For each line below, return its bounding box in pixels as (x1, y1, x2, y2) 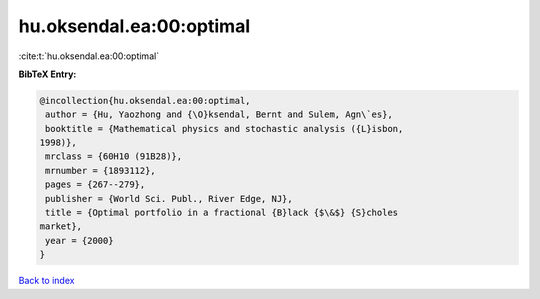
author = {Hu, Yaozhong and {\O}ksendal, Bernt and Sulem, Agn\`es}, (45, 109, 394, 120)
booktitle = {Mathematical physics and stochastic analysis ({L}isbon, (45, 123, 404, 134)
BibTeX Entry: (18, 68, 77, 80)
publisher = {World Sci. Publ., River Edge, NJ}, (45, 193, 294, 204)
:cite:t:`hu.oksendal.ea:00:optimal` (18, 50, 160, 62)
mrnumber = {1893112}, (45, 165, 157, 176)
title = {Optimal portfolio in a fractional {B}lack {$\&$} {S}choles (45, 207, 399, 219)
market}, (39, 221, 83, 232)
